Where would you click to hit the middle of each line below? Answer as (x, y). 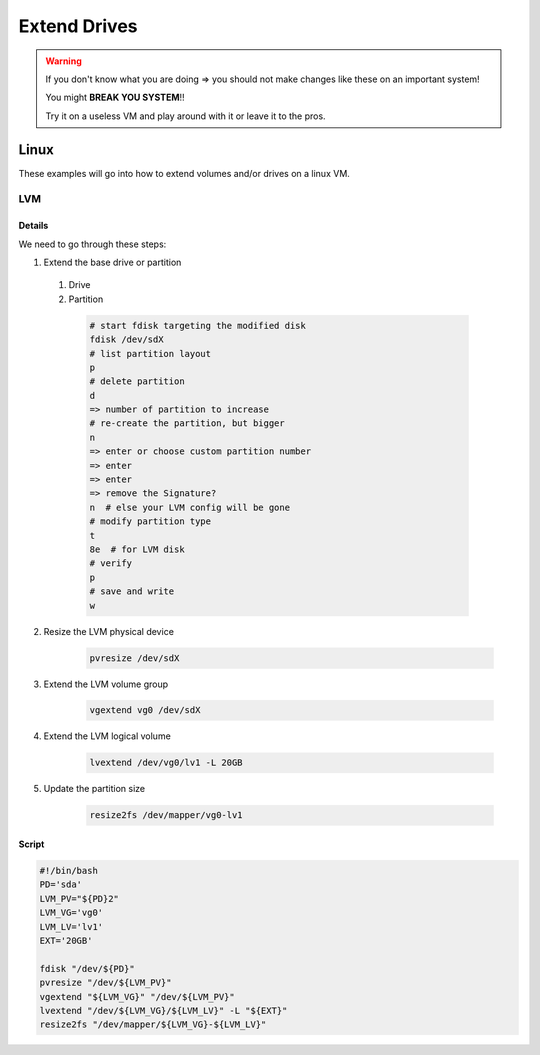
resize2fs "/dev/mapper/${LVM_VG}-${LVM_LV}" (153, 1024)
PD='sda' (61, 884)
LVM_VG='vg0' (71, 913)
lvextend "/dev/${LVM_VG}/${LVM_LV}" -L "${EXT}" (163, 1010)
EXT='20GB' (66, 940)
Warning (63, 61)
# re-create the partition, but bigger (187, 423)
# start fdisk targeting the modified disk (198, 325)
